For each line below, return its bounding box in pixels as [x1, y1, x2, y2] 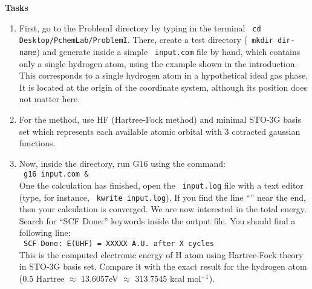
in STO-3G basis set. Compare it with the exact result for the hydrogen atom [19, 260, 307, 273]
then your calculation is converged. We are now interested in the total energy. [19, 203, 307, 215]
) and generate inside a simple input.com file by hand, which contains [36, 45, 301, 57]
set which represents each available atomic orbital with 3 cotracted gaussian [19, 125, 301, 137]
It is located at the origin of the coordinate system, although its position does [19, 80, 307, 93]
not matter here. [19, 93, 80, 105]
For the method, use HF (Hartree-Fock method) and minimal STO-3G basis [19, 112, 301, 125]
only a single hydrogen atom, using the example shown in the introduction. [19, 57, 297, 70]
